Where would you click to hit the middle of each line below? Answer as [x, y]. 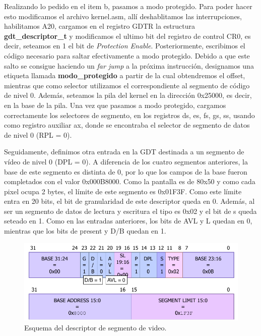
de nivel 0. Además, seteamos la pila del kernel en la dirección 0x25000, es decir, [128, 95]
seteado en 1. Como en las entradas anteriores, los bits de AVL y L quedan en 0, [128, 221]
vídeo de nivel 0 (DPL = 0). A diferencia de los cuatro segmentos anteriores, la [126, 161]
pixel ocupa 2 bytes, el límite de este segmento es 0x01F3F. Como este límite [123, 191]
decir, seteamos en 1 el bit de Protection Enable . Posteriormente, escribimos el [125, 46]
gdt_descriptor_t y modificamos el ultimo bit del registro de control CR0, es [127, 36]
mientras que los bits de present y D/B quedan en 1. [85, 231]
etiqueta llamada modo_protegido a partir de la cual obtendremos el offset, [125, 75]
